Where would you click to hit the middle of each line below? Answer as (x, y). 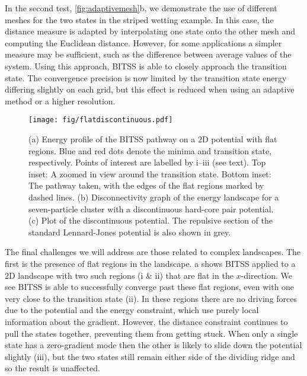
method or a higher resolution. (60, 101)
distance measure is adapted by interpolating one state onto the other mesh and (150, 31)
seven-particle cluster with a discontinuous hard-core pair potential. (151, 208)
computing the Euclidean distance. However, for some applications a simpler (143, 42)
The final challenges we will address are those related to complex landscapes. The (153, 252)
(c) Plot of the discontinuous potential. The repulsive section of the (151, 220)
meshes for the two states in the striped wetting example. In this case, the (139, 19)
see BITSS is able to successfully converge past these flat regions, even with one (150, 287)
